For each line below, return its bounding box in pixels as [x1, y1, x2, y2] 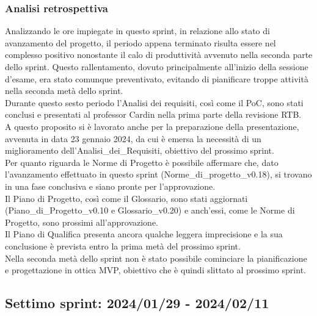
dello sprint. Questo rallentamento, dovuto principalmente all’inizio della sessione [5, 60, 308, 73]
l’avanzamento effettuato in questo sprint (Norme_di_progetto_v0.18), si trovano [5, 168, 312, 181]
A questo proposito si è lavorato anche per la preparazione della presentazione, [5, 120, 299, 132]
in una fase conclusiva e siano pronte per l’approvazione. [5, 179, 216, 192]
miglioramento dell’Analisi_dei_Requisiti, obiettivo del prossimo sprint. [5, 144, 274, 157]
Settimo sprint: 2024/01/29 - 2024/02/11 [5, 293, 269, 312]
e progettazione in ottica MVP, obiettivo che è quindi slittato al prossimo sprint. [5, 264, 306, 276]
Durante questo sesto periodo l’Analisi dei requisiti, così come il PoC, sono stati [5, 96, 304, 109]
